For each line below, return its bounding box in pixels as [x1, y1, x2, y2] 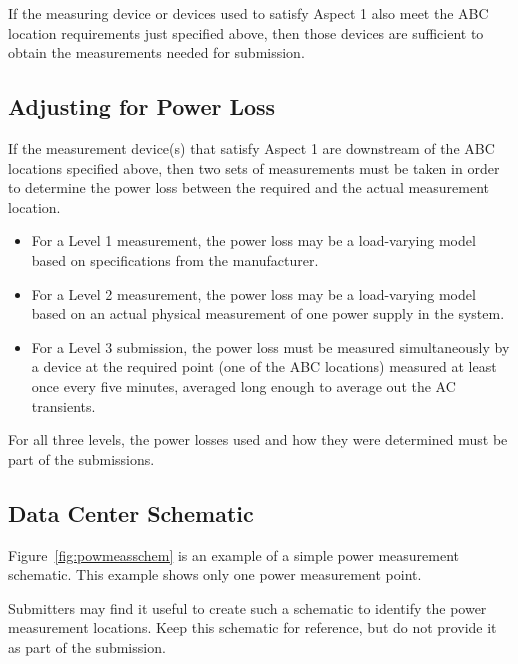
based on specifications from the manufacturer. [31, 249, 319, 270]
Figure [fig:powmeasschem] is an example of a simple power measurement [8, 544, 459, 565]
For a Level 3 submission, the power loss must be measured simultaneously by [31, 336, 510, 357]
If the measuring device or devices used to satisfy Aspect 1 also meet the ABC [8, 3, 489, 23]
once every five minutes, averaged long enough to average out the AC [31, 375, 456, 396]
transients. [31, 395, 96, 416]
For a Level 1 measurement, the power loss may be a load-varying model [31, 230, 476, 251]
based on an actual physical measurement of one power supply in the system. [31, 303, 505, 324]
